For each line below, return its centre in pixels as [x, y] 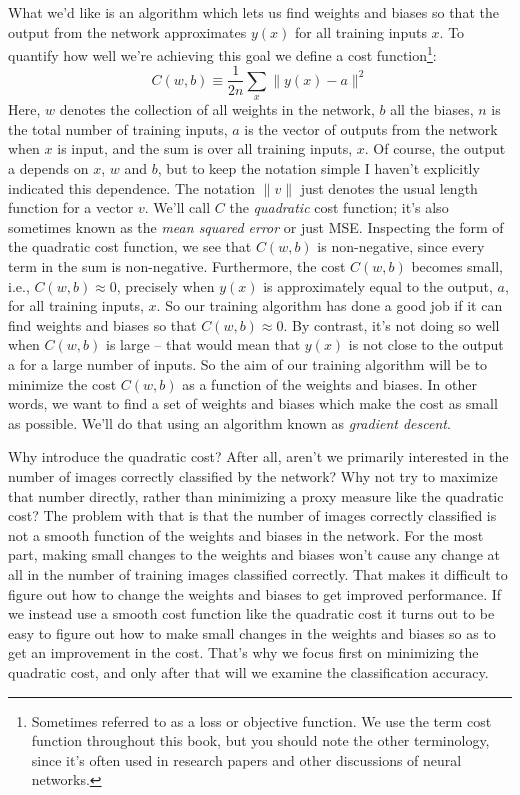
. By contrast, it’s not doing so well [391, 324]
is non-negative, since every [401, 246]
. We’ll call [177, 207]
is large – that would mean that [203, 344]
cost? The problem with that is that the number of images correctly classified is [252, 515]
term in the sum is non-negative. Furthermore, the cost [177, 266]
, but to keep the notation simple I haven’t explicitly [318, 168]
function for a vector [71, 207]
